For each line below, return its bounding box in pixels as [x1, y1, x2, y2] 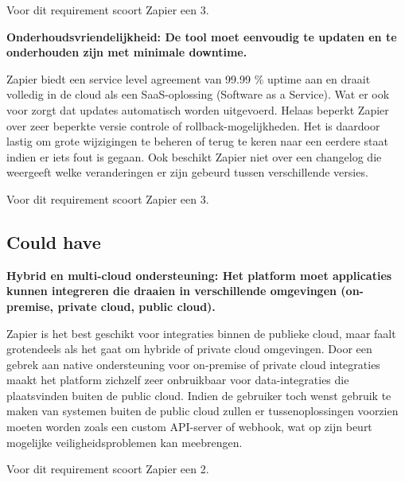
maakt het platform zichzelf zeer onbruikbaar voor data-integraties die [6, 371, 349, 388]
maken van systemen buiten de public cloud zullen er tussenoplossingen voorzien [6, 402, 399, 419]
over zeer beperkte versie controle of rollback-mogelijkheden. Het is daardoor [6, 117, 380, 134]
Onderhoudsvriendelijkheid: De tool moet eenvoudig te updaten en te [6, 28, 397, 45]
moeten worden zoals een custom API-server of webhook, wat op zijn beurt [6, 418, 372, 435]
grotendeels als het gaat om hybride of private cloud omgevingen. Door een [6, 340, 372, 357]
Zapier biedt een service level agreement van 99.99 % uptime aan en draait [6, 70, 371, 87]
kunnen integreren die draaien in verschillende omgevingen [6, 282, 337, 299]
